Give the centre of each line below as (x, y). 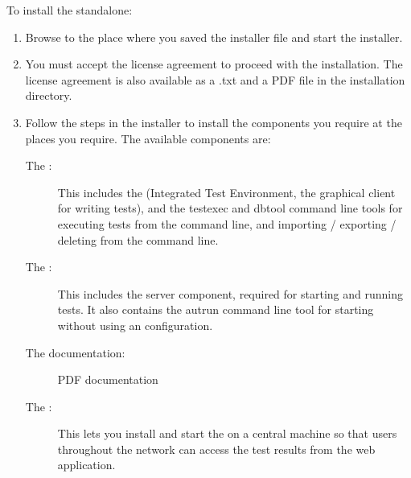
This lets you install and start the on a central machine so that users (227, 433)
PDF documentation (108, 379)
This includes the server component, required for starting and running (230, 293)
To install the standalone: (70, 10)
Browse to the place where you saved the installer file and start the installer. (214, 37)
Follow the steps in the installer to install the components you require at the (214, 122)
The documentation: (75, 352)
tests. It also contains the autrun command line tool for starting (216, 309)
